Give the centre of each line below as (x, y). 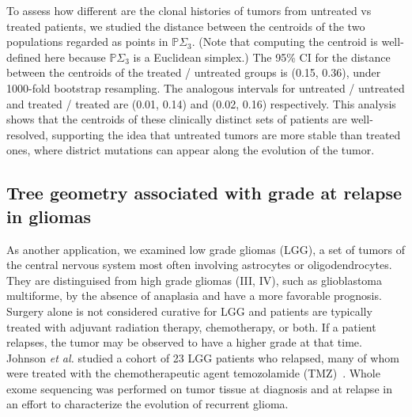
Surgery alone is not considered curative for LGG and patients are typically (189, 311)
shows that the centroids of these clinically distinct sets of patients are (177, 119)
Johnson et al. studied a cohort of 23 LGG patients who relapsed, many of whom (203, 357)
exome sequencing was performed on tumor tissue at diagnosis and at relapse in (199, 388)
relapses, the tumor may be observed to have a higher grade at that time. (184, 342)
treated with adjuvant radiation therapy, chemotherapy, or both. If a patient (191, 326)
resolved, (28, 134)
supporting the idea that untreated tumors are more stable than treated (226, 134)
